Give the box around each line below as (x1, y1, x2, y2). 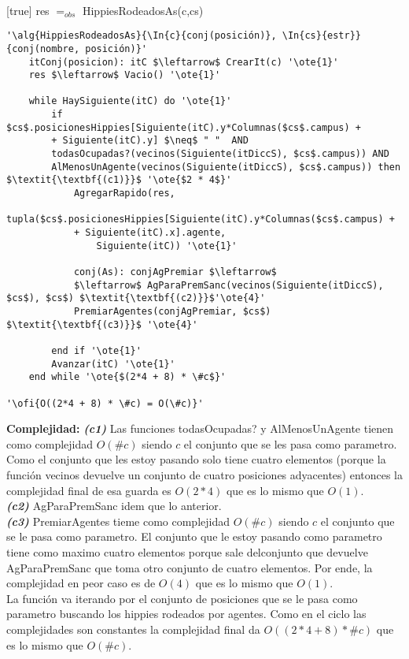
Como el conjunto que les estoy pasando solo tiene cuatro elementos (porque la (6, 451, 386, 467)
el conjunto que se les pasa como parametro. (183, 435, 397, 452)
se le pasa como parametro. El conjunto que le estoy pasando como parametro (6, 528, 382, 545)
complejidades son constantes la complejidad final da (6, 620, 260, 637)
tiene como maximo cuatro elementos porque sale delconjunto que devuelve (6, 543, 368, 560)
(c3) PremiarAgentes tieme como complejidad (6, 512, 230, 529)
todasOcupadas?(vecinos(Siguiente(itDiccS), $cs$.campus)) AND (51, 148, 389, 160)
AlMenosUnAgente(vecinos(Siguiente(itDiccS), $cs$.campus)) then (51, 161, 401, 173)
